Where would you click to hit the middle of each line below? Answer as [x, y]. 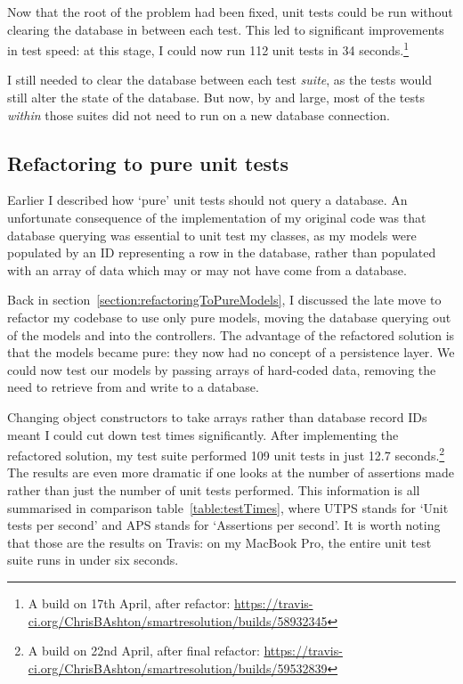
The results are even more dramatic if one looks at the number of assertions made [231, 472]
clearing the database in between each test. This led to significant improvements [226, 29]
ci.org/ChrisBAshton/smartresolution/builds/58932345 [178, 620]
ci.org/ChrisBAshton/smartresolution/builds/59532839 [178, 668]
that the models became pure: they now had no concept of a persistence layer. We [231, 352]
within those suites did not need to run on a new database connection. [199, 114]
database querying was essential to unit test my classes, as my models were [212, 235]
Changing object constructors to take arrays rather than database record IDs [217, 416]
